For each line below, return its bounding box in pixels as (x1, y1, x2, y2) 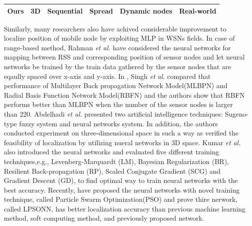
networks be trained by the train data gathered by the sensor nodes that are (4, 61, 231, 71)
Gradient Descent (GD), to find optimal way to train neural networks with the (4, 175, 238, 185)
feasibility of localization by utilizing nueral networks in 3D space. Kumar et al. (4, 137, 241, 147)
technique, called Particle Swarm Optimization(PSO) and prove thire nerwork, (4, 194, 237, 204)
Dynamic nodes (119, 5, 172, 15)
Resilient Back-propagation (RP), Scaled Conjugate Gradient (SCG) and (4, 166, 221, 176)
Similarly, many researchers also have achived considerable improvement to (4, 23, 227, 33)
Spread (89, 5, 113, 15)
